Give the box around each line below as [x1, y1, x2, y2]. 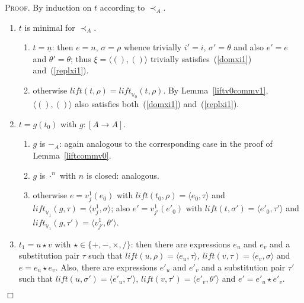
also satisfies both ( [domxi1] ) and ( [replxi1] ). [75, 98, 239, 110]
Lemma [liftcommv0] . [33, 149, 111, 161]
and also [233, 41, 264, 53]
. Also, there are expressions [55, 260, 158, 273]
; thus [71, 52, 91, 65]
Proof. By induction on [5, 1, 92, 13]
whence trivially [123, 41, 182, 53]
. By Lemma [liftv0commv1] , [163, 83, 268, 96]
